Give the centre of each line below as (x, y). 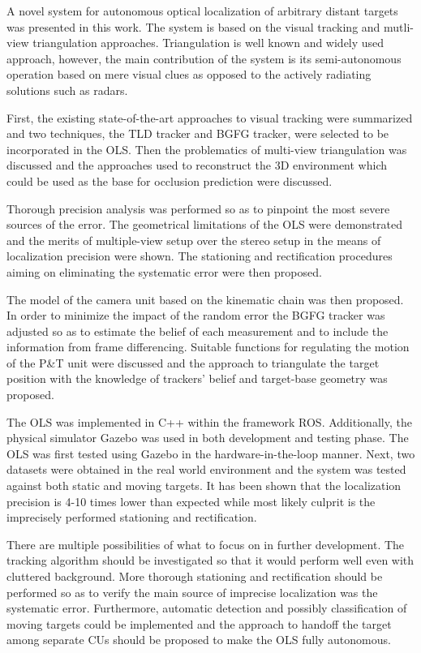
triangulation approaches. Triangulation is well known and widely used (208, 43)
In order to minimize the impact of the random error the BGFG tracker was (196, 315)
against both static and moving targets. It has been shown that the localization (204, 485)
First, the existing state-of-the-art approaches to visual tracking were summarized (210, 117)
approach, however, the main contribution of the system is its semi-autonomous (204, 58)
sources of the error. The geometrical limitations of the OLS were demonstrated (205, 224)
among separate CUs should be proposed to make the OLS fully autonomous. (199, 640)
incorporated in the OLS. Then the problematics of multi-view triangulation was (207, 149)
